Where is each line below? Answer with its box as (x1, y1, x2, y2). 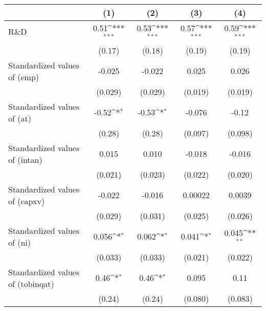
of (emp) (8, 70, 39, 83)
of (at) (8, 112, 31, 124)
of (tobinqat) (8, 277, 54, 290)
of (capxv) (8, 195, 45, 207)
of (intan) (8, 153, 42, 165)
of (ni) (8, 236, 31, 248)
